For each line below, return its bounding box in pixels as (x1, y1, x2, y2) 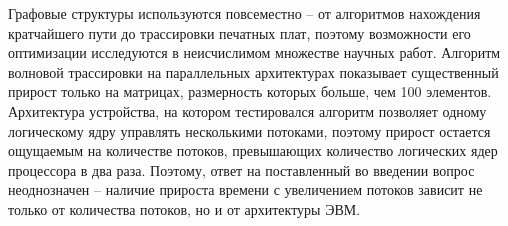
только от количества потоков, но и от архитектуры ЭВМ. (8, 198, 361, 219)
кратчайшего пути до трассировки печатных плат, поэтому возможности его (8, 22, 471, 43)
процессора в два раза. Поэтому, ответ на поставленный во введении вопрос (8, 159, 475, 180)
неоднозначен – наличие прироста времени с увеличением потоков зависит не (8, 179, 483, 200)
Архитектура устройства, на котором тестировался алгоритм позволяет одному (8, 100, 487, 121)
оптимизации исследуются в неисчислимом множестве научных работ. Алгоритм (8, 42, 501, 63)
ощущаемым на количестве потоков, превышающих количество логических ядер (8, 140, 498, 161)
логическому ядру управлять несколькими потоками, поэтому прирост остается (8, 120, 491, 141)
